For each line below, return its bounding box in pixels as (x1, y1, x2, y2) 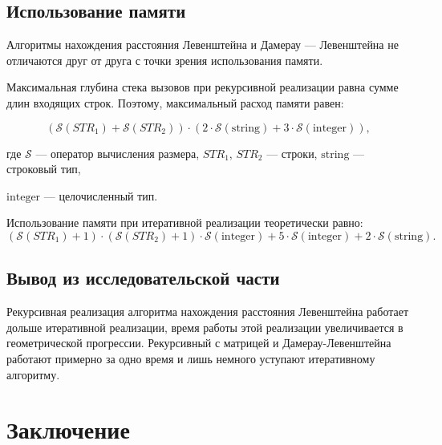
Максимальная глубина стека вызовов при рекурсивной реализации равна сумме (6, 79, 399, 95)
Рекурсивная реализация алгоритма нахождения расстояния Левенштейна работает (6, 303, 409, 320)
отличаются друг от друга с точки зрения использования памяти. (6, 51, 323, 68)
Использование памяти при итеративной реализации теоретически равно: (6, 214, 363, 231)
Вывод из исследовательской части (6, 265, 280, 290)
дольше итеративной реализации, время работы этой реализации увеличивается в (6, 318, 403, 335)
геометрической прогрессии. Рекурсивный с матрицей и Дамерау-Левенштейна (6, 334, 391, 351)
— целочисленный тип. (43, 187, 158, 204)
